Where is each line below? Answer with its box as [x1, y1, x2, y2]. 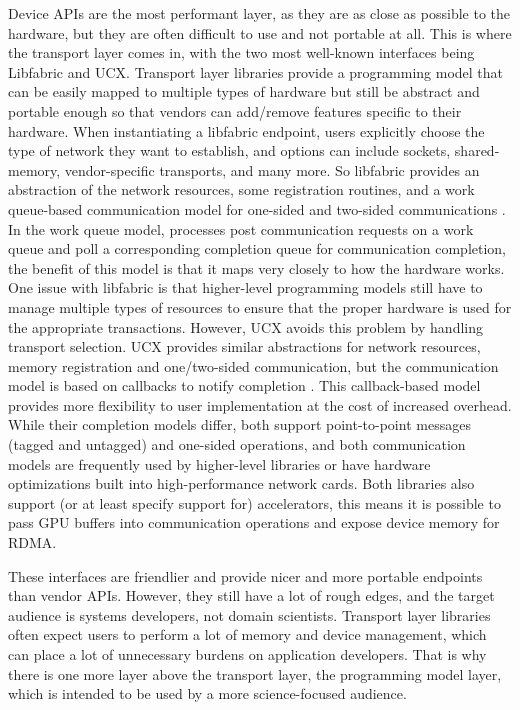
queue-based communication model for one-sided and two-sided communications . [8, 198, 506, 219]
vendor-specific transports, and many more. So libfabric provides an [64, 159, 480, 180]
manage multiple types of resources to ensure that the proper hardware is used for [8, 296, 512, 317]
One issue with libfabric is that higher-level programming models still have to [8, 277, 483, 298]
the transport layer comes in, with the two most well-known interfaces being [8, 42, 475, 63]
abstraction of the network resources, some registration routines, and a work [8, 179, 475, 200]
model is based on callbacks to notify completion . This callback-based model [8, 375, 481, 396]
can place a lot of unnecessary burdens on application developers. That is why [8, 644, 487, 664]
